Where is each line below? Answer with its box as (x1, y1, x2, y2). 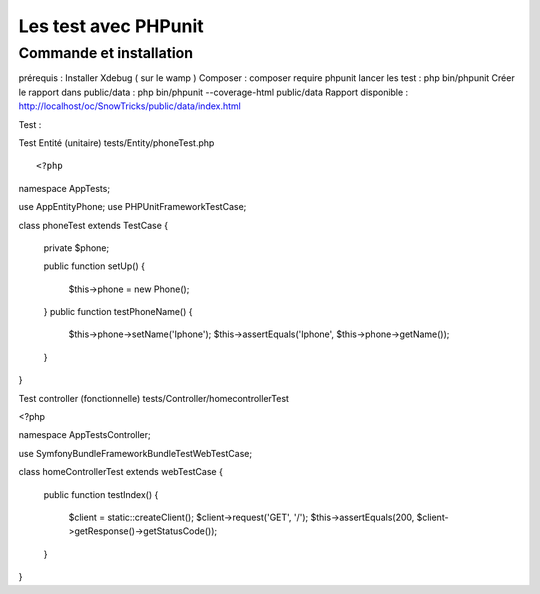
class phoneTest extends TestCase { (18, 219, 169, 231)
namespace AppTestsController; (18, 429, 151, 441)
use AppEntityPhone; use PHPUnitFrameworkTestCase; (18, 201, 247, 213)
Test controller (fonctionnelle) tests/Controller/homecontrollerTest (18, 392, 290, 404)
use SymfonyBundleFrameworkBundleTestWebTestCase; (18, 447, 253, 459)
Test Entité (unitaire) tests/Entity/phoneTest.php (18, 136, 215, 149)
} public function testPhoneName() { (43, 306, 193, 318)
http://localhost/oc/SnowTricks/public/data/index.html (18, 100, 242, 112)
